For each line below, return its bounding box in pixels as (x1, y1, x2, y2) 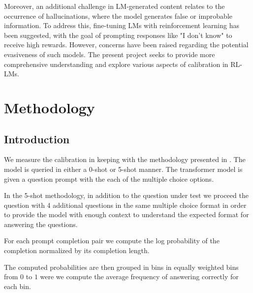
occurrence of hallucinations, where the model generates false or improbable (4, 10, 233, 21)
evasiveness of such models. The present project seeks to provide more (4, 49, 215, 59)
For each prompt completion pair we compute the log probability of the (4, 235, 220, 246)
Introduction (4, 131, 70, 146)
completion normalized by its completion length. (4, 245, 150, 256)
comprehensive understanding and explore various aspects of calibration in (4, 59, 228, 69)
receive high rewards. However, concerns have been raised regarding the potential (4, 39, 249, 50)
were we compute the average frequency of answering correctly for (40, 271, 239, 282)
